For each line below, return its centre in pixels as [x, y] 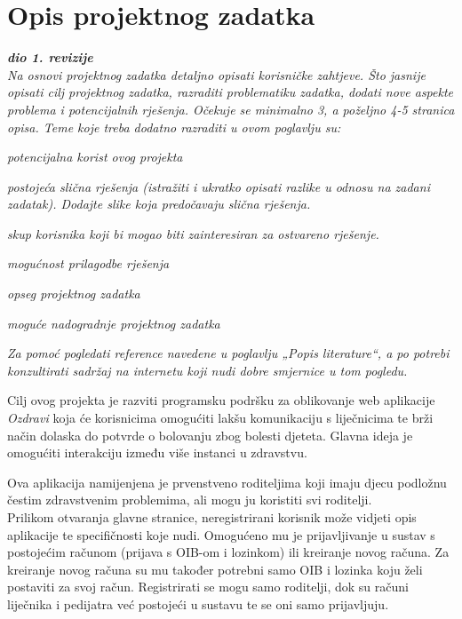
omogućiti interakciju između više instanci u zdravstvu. [157, 452]
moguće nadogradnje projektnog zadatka [114, 323]
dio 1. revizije [50, 57]
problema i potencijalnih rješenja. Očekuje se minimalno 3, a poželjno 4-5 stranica [231, 109]
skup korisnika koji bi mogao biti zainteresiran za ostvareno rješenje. [193, 233]
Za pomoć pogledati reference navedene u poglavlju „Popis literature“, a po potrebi [228, 353]
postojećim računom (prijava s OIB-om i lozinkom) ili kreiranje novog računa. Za [228, 552]
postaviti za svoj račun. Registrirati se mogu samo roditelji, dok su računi [208, 587]
